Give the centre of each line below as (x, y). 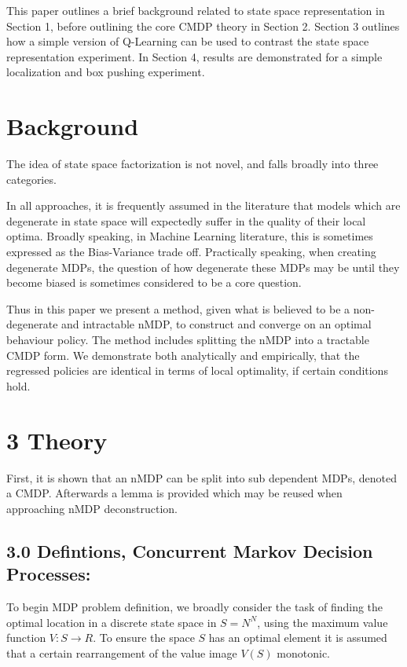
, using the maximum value (323, 622)
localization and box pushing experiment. (106, 72)
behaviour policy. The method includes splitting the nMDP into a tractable (188, 340)
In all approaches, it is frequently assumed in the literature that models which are (203, 205)
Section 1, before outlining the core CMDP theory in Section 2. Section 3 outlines (203, 26)
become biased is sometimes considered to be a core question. (154, 282)
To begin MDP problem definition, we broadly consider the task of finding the (195, 606)
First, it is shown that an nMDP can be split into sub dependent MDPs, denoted (202, 477)
